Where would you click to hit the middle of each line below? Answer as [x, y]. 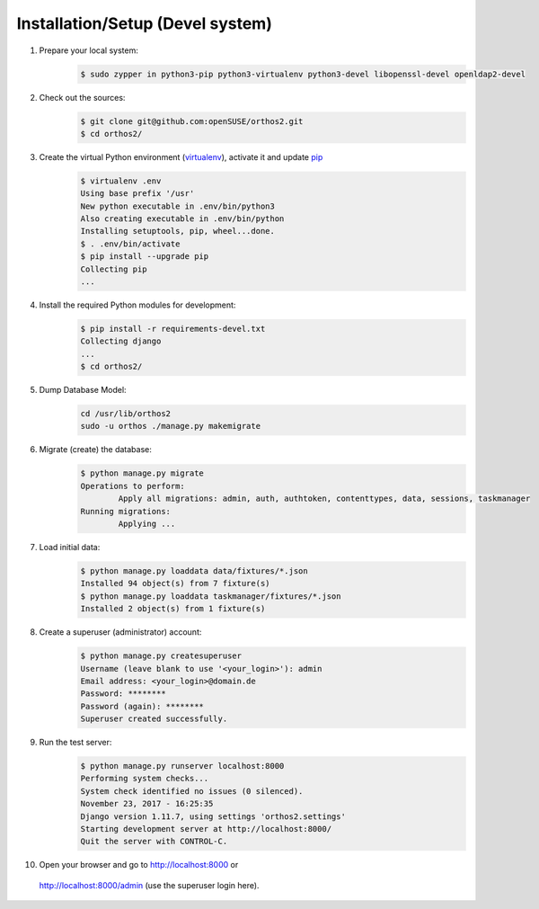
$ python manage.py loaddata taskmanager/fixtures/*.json [211, 596]
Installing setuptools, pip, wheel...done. [178, 231]
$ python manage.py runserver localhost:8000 [182, 766]
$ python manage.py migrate [142, 473]
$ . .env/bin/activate [130, 244]
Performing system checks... [145, 779]
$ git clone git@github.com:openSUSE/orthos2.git [192, 121]
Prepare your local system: [88, 50]
